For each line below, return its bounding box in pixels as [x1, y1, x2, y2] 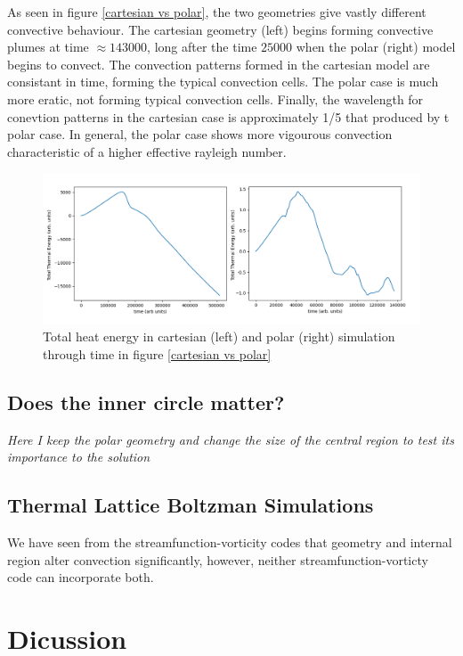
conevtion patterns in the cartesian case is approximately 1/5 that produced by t [7, 107, 450, 126]
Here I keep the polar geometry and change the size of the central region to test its [7, 430, 454, 448]
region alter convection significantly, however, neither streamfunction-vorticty [7, 550, 428, 569]
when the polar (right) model [296, 37, 456, 56]
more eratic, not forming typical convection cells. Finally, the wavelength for [7, 89, 424, 108]
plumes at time [7, 37, 89, 56]
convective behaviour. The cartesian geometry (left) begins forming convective [7, 20, 434, 38]
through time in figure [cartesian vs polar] [43, 344, 272, 363]
